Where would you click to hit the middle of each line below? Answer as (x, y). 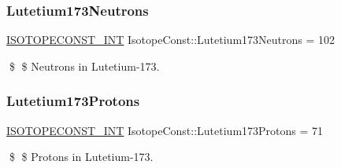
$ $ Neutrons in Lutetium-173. (84, 66)
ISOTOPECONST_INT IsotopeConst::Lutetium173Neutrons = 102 (170, 40)
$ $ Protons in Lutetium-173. (81, 157)
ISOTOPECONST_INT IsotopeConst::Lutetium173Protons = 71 (165, 130)
